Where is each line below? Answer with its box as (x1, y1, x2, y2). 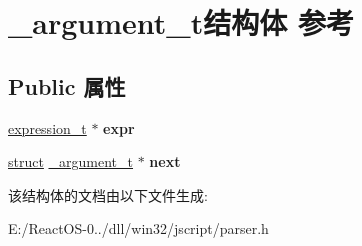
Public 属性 (8, 70, 126, 101)
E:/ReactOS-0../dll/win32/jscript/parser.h (8, 218, 269, 239)
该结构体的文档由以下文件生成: (8, 184, 208, 205)
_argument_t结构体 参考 (8, 2, 354, 43)
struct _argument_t (8, 151, 134, 172)
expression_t (8, 117, 87, 138)
